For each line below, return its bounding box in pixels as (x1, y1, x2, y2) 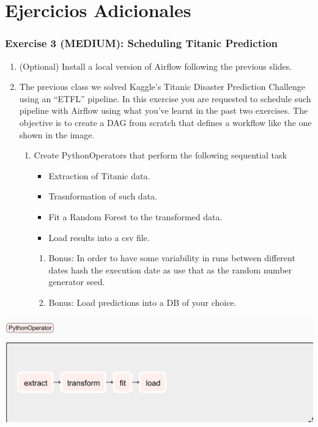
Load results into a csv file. (48, 231, 150, 243)
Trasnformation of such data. (48, 190, 157, 202)
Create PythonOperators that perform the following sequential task (34, 149, 287, 162)
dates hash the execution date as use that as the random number (48, 263, 292, 276)
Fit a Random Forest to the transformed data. (48, 210, 223, 223)
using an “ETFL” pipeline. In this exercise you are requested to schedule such (19, 92, 311, 105)
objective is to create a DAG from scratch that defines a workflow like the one (19, 116, 312, 128)
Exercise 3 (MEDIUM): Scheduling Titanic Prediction (5, 35, 278, 51)
